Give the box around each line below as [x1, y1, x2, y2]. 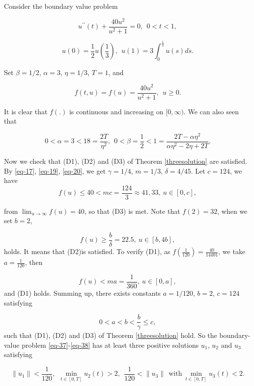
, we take [218, 246, 246, 257]
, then [25, 257, 43, 267]
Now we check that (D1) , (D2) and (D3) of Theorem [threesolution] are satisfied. [4, 155, 247, 166]
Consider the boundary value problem [4, 1, 118, 11]
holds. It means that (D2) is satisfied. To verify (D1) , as [4, 246, 170, 257]
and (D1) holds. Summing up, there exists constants [4, 287, 161, 298]
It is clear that [4, 106, 48, 116]
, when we [217, 206, 248, 216]
